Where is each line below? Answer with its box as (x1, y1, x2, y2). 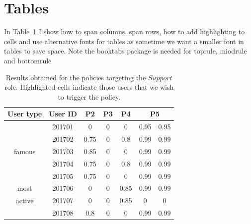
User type (7, 109, 42, 119)
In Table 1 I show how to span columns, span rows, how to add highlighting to (4, 26, 245, 37)
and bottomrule (4, 55, 52, 65)
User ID (49, 109, 77, 119)
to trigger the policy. (58, 91, 121, 102)
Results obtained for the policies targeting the (5, 72, 146, 82)
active (15, 195, 34, 206)
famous (13, 146, 36, 156)
